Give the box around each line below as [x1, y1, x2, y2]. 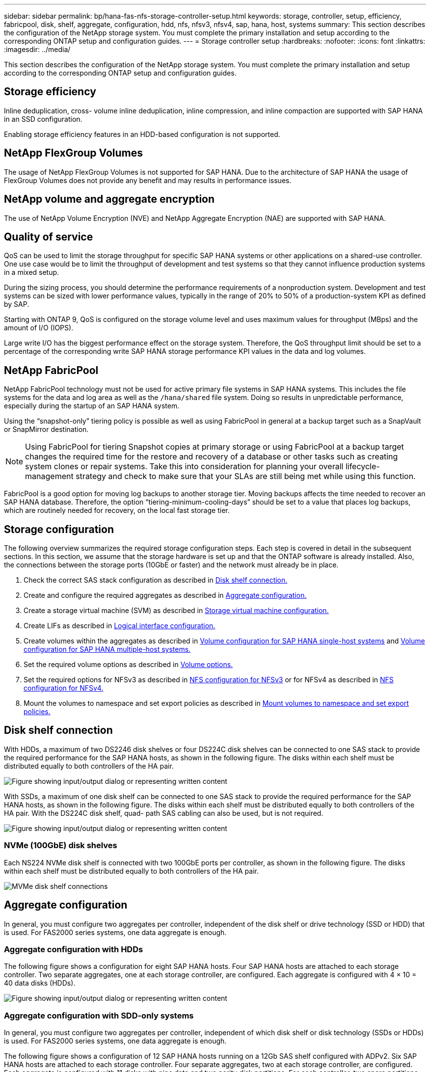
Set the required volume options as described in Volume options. [24, 660, 233, 669]
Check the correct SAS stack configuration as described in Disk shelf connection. [24, 576, 288, 585]
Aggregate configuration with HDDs [4, 944, 143, 954]
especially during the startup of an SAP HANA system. [4, 402, 180, 410]
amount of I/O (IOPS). [4, 323, 74, 332]
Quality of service [4, 230, 93, 243]
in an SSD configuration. [4, 114, 82, 123]
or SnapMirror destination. [4, 425, 89, 434]
